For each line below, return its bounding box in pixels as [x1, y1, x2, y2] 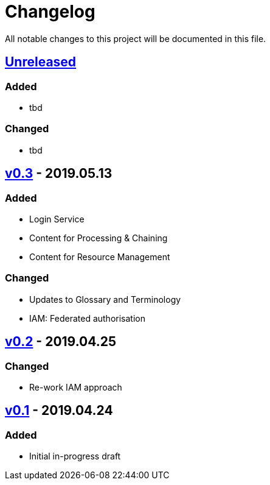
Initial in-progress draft [29, 451, 121, 462]
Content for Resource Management [29, 251, 170, 262]
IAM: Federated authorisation [29, 313, 145, 324]
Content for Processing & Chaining [29, 232, 168, 243]
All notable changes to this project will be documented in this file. [5, 33, 266, 44]
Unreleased [5, 54, 77, 70]
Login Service [29, 213, 85, 224]
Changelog [5, 1, 95, 22]
